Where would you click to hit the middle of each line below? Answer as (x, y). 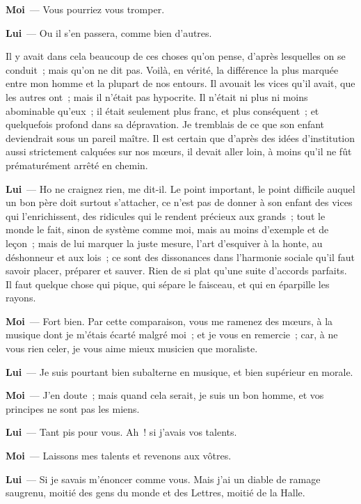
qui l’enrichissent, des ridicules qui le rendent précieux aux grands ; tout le (166, 215)
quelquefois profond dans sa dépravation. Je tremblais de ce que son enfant (165, 124)
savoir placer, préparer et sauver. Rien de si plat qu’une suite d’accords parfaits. (176, 270)
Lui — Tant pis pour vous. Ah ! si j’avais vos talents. (121, 432)
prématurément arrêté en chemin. (77, 165)
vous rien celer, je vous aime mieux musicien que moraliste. (132, 348)
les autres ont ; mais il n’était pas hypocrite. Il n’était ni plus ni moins (157, 96)
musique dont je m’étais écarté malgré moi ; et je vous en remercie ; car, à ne (172, 334)
